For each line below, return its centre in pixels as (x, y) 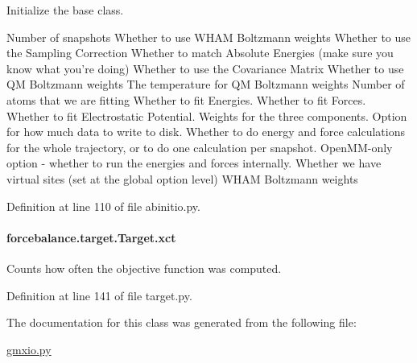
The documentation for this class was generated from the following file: (182, 322)
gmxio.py (29, 349)
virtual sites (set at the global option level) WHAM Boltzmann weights (182, 178)
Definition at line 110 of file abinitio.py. (103, 206)
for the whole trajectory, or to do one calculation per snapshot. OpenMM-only (200, 147)
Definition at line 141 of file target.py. (99, 295)
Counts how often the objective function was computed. (144, 268)
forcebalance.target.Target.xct (91, 237)
